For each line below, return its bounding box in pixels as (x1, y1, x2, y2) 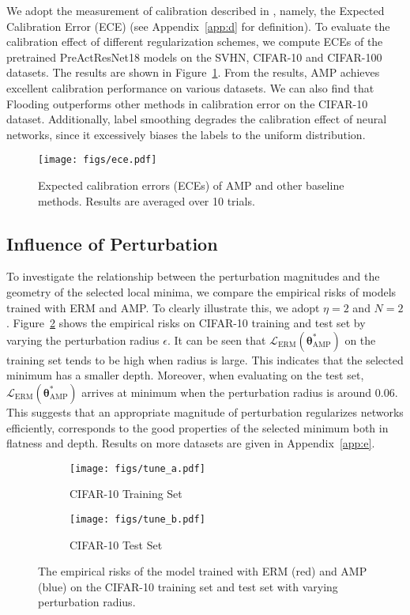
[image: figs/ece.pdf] (38, 154, 157, 166)
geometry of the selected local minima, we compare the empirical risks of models (6, 283, 397, 300)
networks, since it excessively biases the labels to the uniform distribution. (6, 126, 366, 142)
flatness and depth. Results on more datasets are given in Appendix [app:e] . (6, 435, 375, 451)
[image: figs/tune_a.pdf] (70, 462, 205, 474)
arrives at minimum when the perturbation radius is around (81, 383, 372, 400)
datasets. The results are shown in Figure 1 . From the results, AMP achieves (6, 64, 380, 81)
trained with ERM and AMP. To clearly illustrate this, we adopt (6, 299, 320, 315)
